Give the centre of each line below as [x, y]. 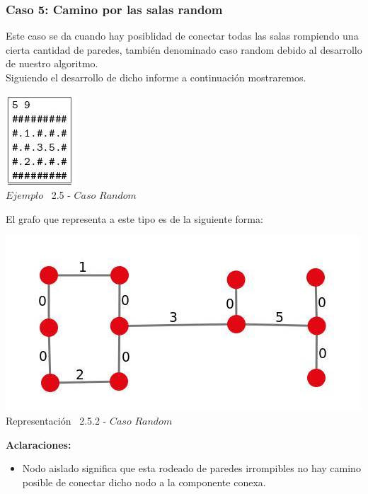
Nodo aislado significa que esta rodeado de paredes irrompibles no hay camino [191, 468]
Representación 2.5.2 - [56, 420]
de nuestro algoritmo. [52, 63]
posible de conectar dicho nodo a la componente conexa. [144, 482]
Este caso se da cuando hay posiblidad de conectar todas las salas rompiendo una [182, 36]
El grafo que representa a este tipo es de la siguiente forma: [134, 218]
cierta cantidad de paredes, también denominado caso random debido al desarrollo [184, 49]
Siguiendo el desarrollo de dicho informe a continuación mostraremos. [156, 77]
